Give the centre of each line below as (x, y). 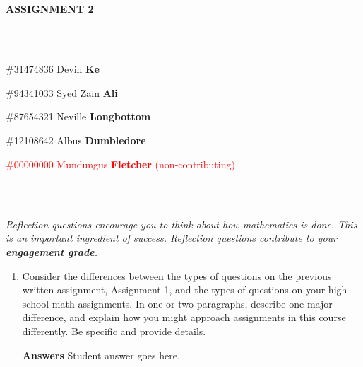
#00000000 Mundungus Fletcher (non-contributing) (120, 164)
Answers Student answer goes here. (101, 355)
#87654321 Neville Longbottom (78, 116)
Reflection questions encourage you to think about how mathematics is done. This (181, 224)
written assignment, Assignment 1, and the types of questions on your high (185, 290)
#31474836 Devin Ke (53, 69)
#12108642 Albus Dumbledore (76, 140)
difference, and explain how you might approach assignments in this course (184, 317)
